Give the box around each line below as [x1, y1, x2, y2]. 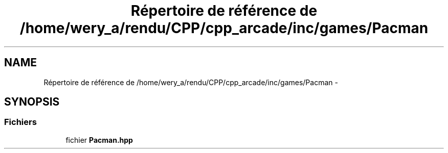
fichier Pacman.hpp [65, 135, 133, 144]
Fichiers [4, 117, 37, 127]
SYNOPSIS [4, 95, 60, 109]
